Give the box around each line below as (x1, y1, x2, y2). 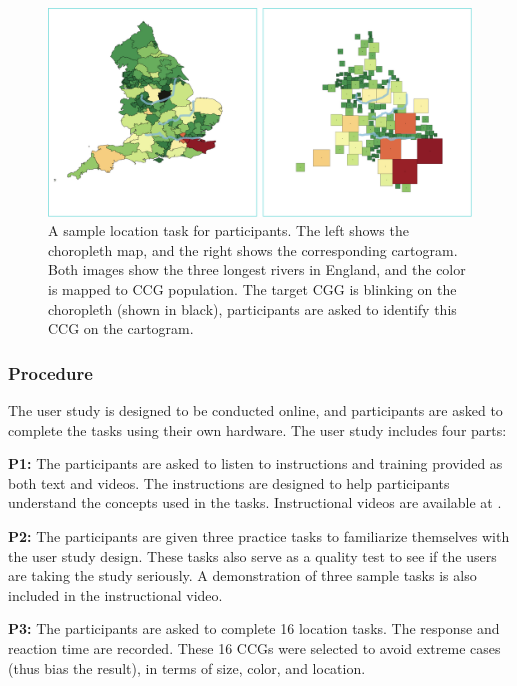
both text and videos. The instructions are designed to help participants (8, 472, 450, 493)
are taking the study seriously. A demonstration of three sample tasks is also (8, 565, 477, 586)
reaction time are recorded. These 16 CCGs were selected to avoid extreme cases (8, 638, 501, 658)
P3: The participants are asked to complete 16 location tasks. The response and (8, 618, 500, 639)
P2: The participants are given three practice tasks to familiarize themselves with (8, 526, 510, 547)
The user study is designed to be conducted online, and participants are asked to (8, 400, 503, 421)
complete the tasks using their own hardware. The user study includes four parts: (8, 419, 507, 440)
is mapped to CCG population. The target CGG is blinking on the (48, 279, 457, 300)
